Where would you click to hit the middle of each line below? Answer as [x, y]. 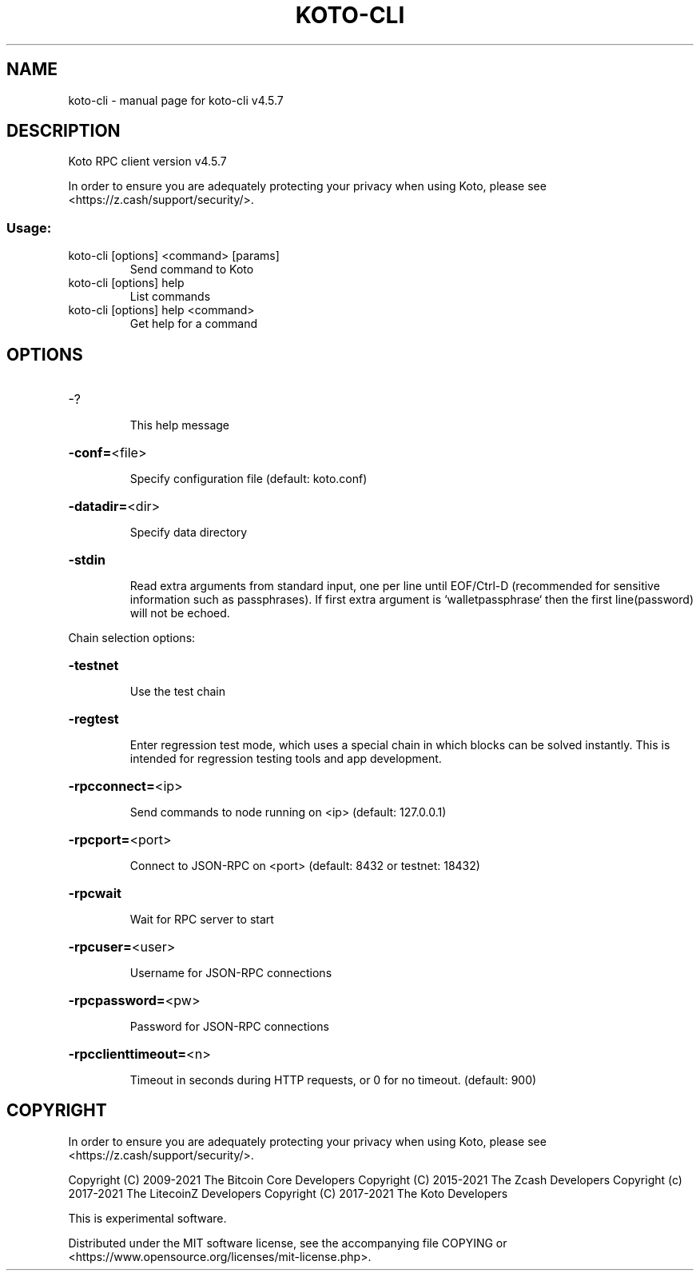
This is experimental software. [147, 1218]
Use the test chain [177, 692]
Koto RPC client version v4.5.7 [147, 162]
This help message [179, 425]
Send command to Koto [192, 269]
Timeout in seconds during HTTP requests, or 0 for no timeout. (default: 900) [333, 1080]
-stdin [87, 560]
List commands [170, 297]
